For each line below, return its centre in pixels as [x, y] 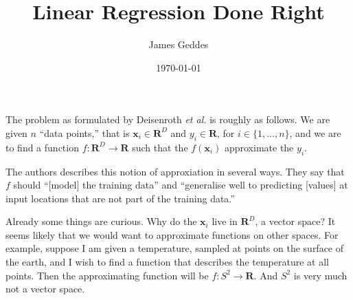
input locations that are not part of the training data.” [120, 198]
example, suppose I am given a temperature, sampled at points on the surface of [175, 248]
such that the [160, 147]
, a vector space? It [295, 221]
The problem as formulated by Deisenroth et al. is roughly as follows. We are [168, 119]
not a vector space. [45, 289]
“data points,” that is [84, 132]
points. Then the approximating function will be [107, 275]
